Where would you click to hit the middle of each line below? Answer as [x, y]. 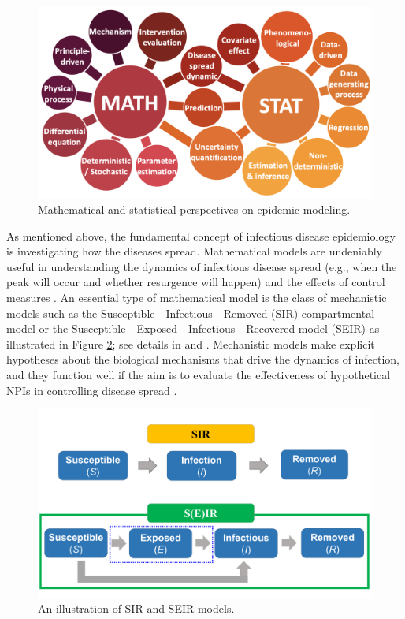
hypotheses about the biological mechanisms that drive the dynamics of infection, [203, 359]
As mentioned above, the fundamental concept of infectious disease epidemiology [201, 235]
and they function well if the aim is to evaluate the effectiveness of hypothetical [199, 375]
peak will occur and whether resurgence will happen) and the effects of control [196, 282]
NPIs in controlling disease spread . [92, 390]
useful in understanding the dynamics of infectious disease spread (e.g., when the [202, 266]
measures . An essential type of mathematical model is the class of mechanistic [197, 298]
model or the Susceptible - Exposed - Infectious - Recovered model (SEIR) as [193, 328]
